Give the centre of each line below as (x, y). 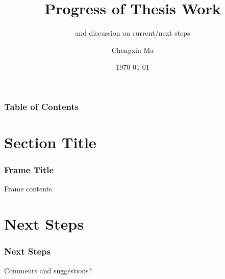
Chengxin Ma (133, 50)
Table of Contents (42, 106)
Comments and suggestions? (48, 270)
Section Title (50, 142)
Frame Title (29, 170)
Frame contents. (29, 189)
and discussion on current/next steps (133, 33)
